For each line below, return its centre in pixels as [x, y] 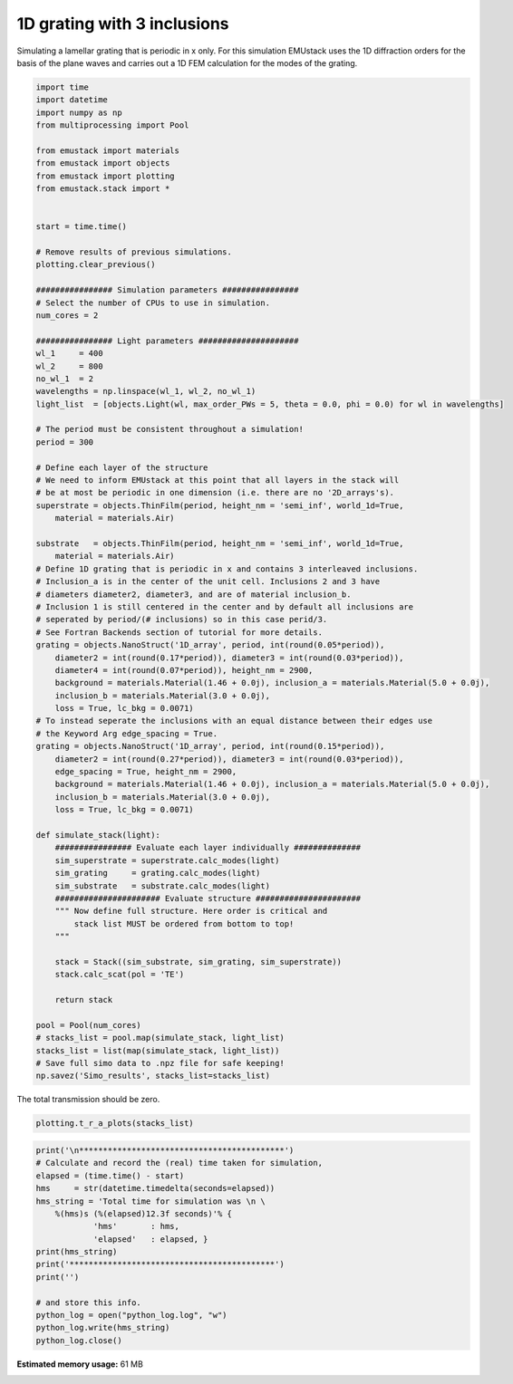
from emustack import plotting [106, 176]
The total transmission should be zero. [88, 1100]
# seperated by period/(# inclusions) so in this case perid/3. [182, 620]
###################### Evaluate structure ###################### [208, 898]
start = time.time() [81, 227]
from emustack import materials [108, 150]
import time [63, 87]
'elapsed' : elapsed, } [150, 1239]
